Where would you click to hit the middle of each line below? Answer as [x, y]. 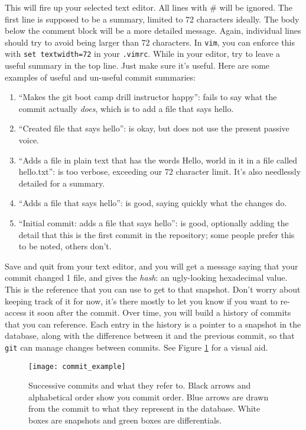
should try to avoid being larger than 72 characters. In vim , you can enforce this [150, 42]
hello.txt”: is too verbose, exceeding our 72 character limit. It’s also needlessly [160, 171]
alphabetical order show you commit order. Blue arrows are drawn [149, 397]
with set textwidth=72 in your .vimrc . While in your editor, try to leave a [143, 54]
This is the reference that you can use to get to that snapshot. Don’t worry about [153, 289]
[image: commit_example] [77, 366]
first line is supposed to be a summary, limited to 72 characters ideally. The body [152, 19]
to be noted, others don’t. [65, 246]
